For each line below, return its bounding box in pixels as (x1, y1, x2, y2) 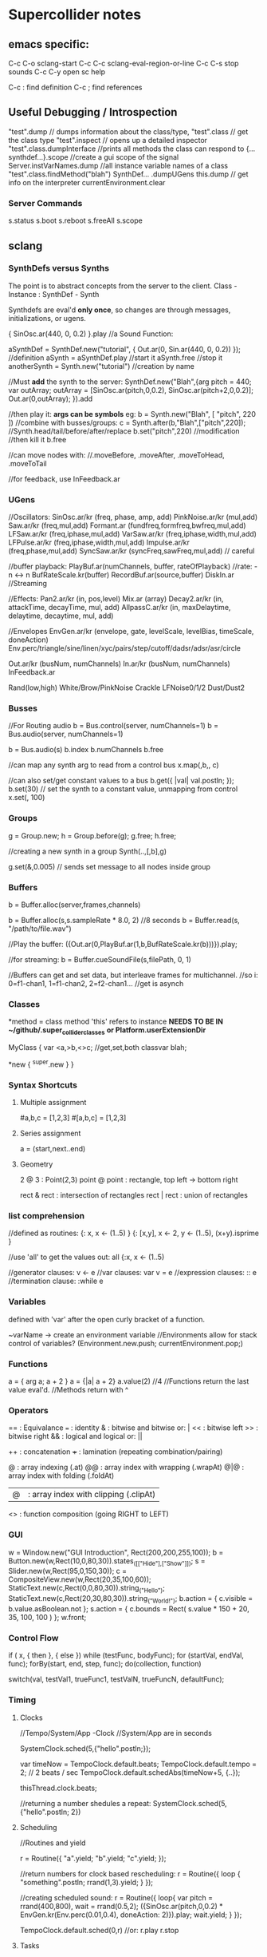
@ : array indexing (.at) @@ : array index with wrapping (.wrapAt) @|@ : (8, 1463, 245, 1472)
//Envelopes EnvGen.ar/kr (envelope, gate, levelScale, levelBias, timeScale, (8, 627, 254, 636)
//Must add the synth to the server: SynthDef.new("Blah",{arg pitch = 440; (8, 377, 253, 386)
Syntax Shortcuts (8, 1080, 78, 1091)
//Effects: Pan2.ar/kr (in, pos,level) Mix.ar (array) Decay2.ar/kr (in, (8, 594, 224, 604)
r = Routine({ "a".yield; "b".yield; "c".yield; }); (19, 1853, 167, 1863)
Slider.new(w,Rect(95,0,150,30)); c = (8, 1567, 128, 1576)
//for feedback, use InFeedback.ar (8, 473, 121, 484)
